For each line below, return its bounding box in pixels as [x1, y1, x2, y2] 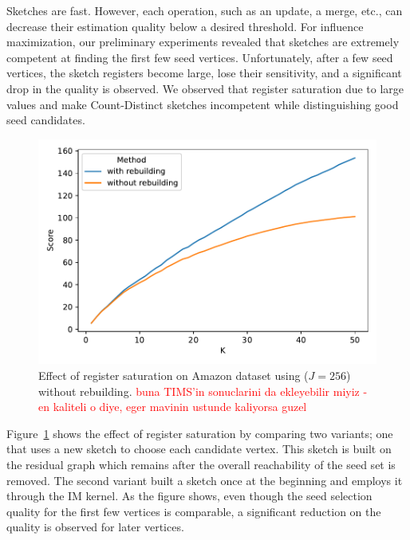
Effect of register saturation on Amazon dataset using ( [38, 367, 309, 383]
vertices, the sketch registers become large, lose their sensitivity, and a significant [6, 65, 402, 81]
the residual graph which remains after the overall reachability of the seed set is [6, 456, 396, 472]
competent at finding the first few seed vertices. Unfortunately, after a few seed [6, 49, 393, 65]
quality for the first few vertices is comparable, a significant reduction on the [6, 503, 381, 519]
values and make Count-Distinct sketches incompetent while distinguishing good [6, 96, 399, 112]
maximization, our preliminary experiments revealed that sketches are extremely [6, 33, 400, 50]
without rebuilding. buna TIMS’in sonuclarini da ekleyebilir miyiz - [38, 382, 368, 399]
